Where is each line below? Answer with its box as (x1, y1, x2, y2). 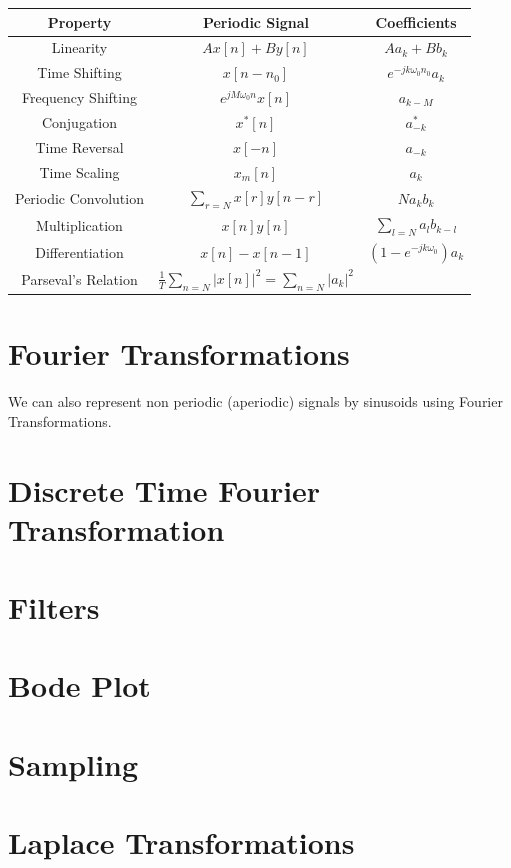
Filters (8, 587, 100, 628)
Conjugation (41, 111, 118, 132)
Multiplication (36, 214, 123, 235)
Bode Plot (8, 665, 151, 706)
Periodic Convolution (15, 187, 144, 208)
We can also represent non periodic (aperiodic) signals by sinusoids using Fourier (8, 391, 503, 412)
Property (47, 11, 112, 32)
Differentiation (35, 241, 124, 262)
